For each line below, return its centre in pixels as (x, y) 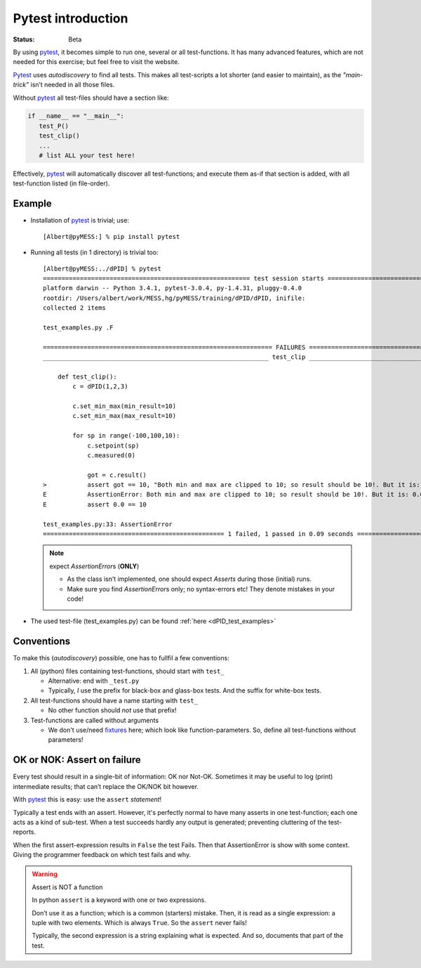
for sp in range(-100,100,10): (126, 436)
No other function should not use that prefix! (112, 710)
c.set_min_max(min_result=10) (125, 406)
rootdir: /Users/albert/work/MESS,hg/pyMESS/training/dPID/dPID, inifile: (174, 298)
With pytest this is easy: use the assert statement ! (87, 799)
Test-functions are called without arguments (95, 720)
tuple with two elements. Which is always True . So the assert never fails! (139, 923)
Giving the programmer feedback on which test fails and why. (102, 855)
